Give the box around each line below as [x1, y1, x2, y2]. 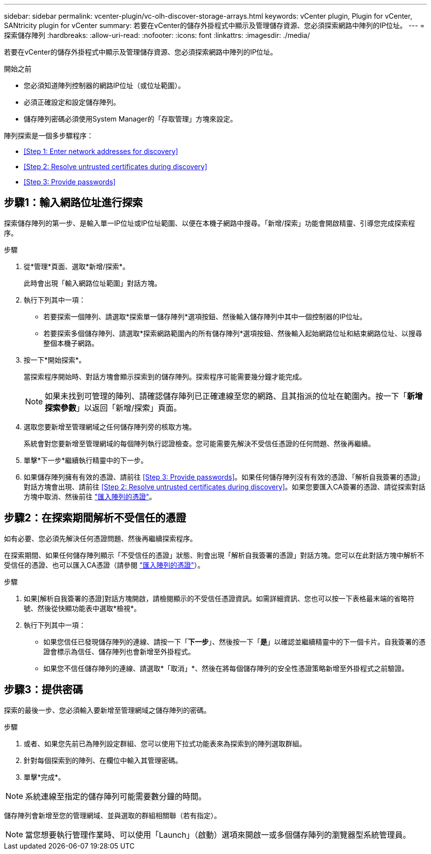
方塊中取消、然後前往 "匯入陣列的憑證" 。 [24, 492, 156, 501]
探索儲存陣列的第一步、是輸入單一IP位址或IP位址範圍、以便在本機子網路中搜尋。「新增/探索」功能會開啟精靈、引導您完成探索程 [4, 218, 415, 227]
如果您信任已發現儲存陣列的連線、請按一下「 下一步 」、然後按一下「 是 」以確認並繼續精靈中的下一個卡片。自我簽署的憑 [43, 637, 426, 646]
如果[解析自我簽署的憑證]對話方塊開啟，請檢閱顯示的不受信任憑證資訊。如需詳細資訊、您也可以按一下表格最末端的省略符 [24, 594, 415, 603]
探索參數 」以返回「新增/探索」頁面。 [45, 402, 182, 413]
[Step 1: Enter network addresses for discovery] [24, 147, 178, 155]
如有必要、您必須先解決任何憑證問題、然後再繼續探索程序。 [4, 534, 197, 543]
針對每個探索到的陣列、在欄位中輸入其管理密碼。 [24, 756, 182, 764]
